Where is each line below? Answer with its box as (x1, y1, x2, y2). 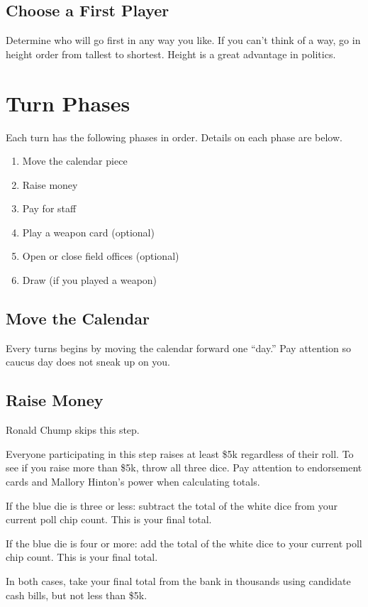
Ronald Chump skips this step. (6, 422, 140, 437)
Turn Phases (6, 88, 130, 117)
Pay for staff (22, 201, 77, 216)
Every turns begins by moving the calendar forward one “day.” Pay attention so (6, 340, 351, 355)
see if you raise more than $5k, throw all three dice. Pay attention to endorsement (6, 460, 362, 475)
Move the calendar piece (22, 153, 128, 168)
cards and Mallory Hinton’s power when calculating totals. (6, 474, 260, 489)
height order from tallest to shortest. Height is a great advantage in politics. (6, 46, 336, 61)
